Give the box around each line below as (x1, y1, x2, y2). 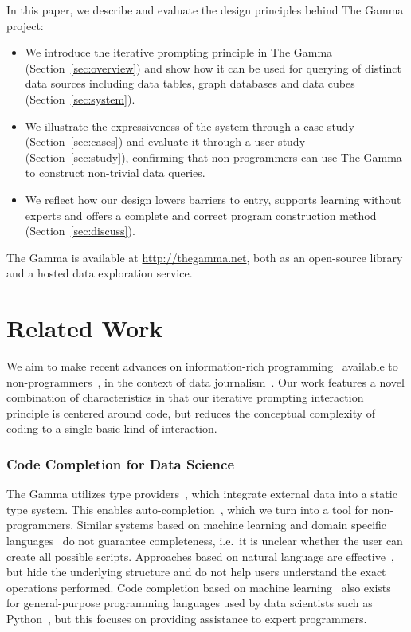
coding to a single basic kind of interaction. (6, 420, 217, 437)
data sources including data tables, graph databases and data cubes (25, 75, 355, 92)
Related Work (6, 312, 163, 344)
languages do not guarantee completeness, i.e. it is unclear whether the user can (6, 532, 403, 548)
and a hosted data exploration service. (6, 265, 193, 281)
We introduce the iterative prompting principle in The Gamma (25, 44, 333, 61)
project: (6, 17, 44, 33)
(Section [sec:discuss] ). (25, 222, 135, 239)
